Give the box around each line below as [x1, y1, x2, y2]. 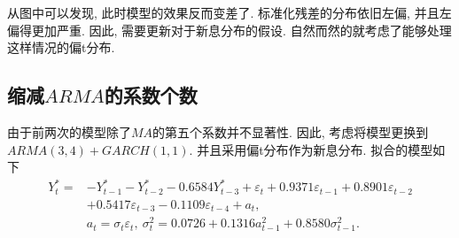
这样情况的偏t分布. [7, 38, 115, 57]
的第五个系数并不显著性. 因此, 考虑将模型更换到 [152, 122, 429, 141]
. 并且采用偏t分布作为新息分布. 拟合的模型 [189, 140, 433, 158]
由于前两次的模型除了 [7, 122, 131, 141]
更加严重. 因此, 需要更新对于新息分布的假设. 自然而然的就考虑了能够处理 [31, 20, 452, 39]
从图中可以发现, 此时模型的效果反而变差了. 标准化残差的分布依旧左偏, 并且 [7, 4, 440, 21]
